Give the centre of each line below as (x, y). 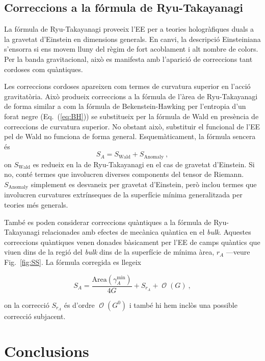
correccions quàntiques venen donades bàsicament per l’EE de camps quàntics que (132, 242)
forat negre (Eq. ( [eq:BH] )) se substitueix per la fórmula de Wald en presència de (131, 116)
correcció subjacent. (35, 316)
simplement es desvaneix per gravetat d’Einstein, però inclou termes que (144, 184)
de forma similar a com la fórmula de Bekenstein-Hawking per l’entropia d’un (125, 106)
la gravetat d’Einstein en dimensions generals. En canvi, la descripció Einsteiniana (132, 39)
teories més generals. (36, 205)
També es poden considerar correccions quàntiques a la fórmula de (108, 222)
